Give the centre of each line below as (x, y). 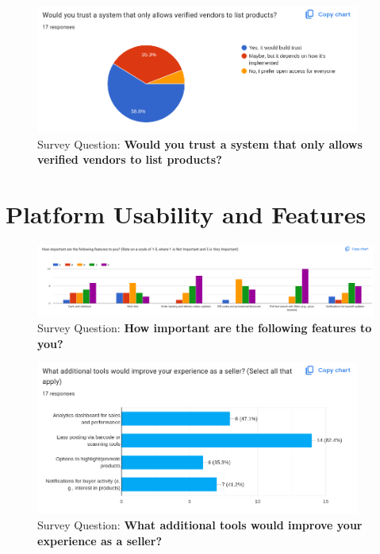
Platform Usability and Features (186, 214)
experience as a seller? (100, 540)
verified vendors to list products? (130, 159)
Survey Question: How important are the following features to (205, 328)
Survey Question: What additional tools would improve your (200, 525)
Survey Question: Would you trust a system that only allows (200, 143)
